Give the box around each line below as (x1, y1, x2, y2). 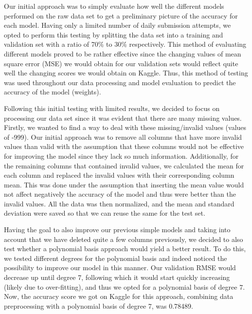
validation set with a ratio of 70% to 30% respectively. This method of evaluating (4, 39, 247, 49)
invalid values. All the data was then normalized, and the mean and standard (4, 198, 234, 208)
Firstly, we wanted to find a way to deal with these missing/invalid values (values (4, 122, 247, 132)
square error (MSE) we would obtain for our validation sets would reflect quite (4, 58, 238, 68)
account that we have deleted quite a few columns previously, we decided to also (4, 234, 243, 244)
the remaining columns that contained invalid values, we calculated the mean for (4, 160, 244, 170)
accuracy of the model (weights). (4, 87, 101, 97)
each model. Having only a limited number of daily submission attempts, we (4, 20, 231, 30)
